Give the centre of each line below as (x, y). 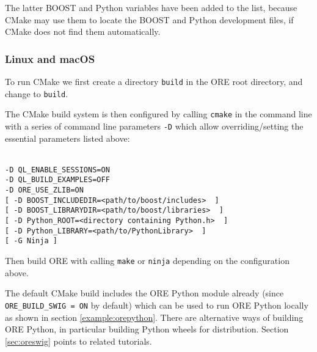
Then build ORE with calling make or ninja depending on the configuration (147, 261)
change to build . (37, 93)
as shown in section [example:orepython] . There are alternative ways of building (154, 317)
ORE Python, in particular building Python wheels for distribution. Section (147, 329)
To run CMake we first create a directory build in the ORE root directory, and (154, 81)
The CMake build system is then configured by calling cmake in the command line (158, 114)
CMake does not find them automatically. (83, 31)
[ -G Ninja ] (31, 241)
